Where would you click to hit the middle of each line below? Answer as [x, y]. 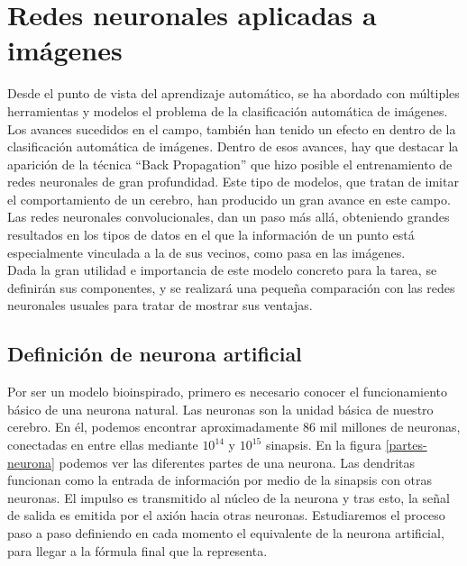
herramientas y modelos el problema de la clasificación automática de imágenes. [228, 110]
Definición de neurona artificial [155, 354]
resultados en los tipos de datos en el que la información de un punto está [211, 235]
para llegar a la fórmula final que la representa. [137, 550]
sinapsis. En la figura [323, 445]
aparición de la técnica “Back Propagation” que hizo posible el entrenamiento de [230, 164]
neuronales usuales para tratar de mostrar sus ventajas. [160, 305]
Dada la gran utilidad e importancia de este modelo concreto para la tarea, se [222, 270]
